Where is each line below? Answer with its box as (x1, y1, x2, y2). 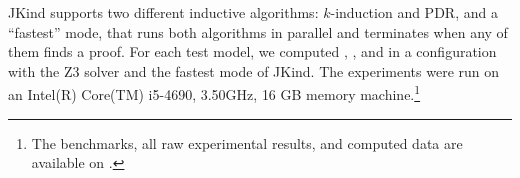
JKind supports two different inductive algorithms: (8, 2, 319, 22)
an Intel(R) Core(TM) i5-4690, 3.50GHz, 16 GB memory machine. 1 (8, 81, 421, 105)
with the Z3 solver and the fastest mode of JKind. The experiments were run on (8, 60, 500, 81)
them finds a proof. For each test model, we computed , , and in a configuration (8, 41, 497, 62)
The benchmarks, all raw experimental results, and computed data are (31, 132, 463, 153)
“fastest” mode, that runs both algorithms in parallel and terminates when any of (8, 21, 508, 42)
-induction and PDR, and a (330, 2, 498, 22)
